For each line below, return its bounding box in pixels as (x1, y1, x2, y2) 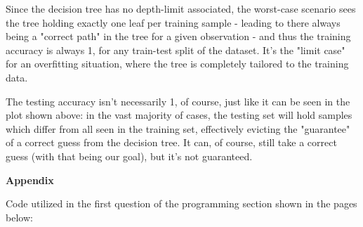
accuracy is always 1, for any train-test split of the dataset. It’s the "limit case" (6, 42, 345, 57)
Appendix (6, 172, 54, 187)
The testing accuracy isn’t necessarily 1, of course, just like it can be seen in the (6, 93, 350, 108)
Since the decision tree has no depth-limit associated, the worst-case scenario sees (6, 1, 356, 15)
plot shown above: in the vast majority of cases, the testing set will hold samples (6, 108, 352, 122)
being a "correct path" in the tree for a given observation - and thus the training (6, 29, 351, 44)
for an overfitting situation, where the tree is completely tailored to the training (6, 56, 349, 71)
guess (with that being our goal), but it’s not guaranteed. (6, 148, 253, 163)
